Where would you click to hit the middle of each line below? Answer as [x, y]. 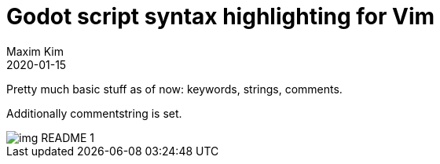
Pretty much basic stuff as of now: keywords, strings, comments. [174, 89]
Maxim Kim [35, 51]
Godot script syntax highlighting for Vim [221, 16]
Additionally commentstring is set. [94, 113]
